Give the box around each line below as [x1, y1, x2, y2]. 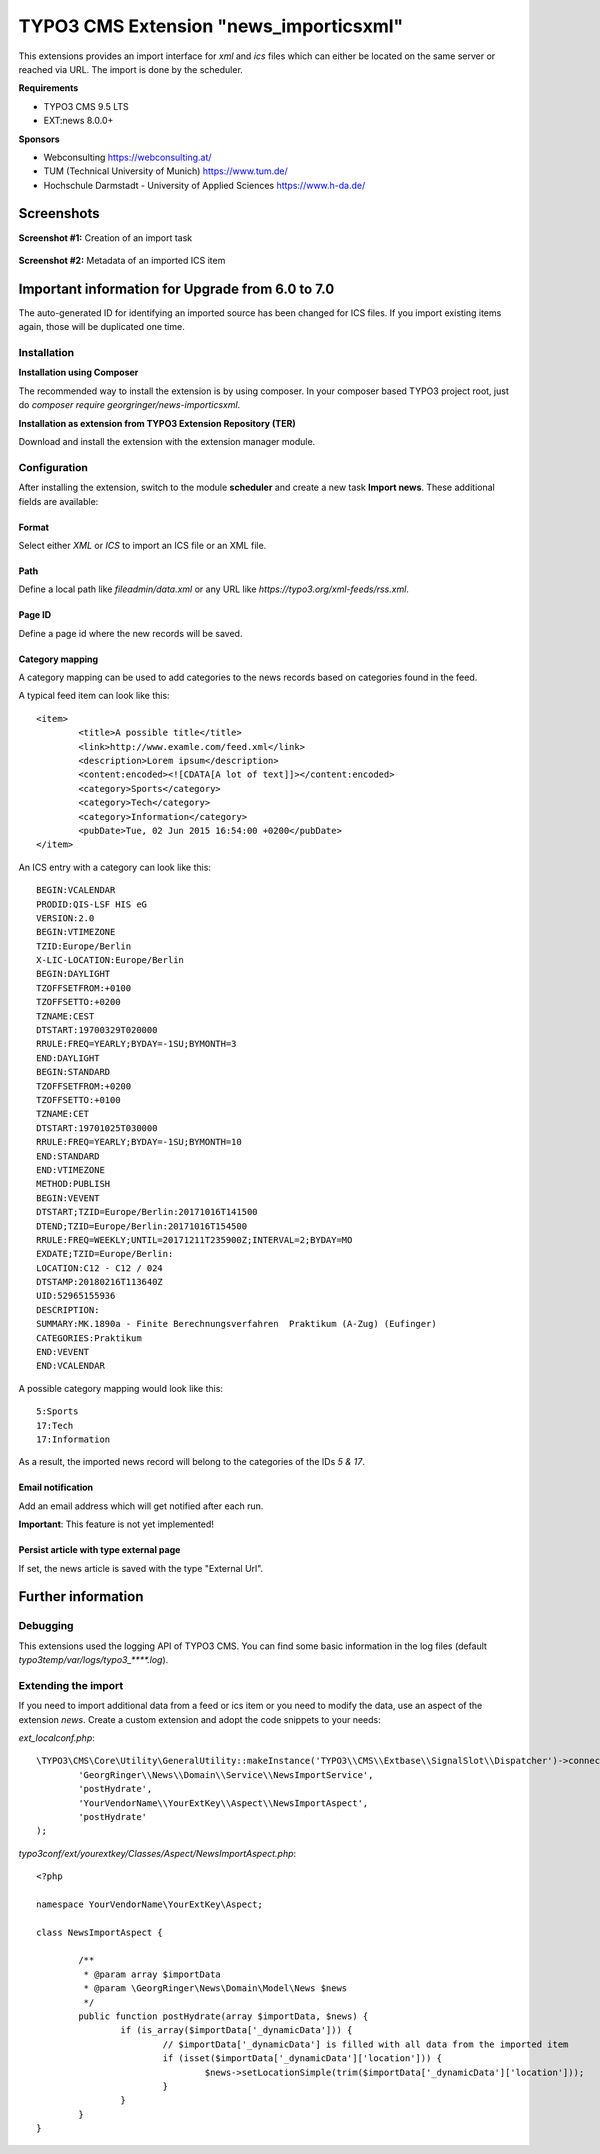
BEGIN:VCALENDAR [36, 885, 116, 896]
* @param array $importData [83, 1968, 222, 1980]
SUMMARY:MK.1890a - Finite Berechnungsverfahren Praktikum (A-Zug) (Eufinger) [36, 1318, 437, 1330]
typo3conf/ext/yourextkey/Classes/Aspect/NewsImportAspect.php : [18, 1847, 297, 1859]
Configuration [18, 460, 89, 474]
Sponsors [18, 133, 60, 145]
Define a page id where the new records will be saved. [18, 627, 243, 639]
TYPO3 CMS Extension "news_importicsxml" [18, 15, 404, 37]
